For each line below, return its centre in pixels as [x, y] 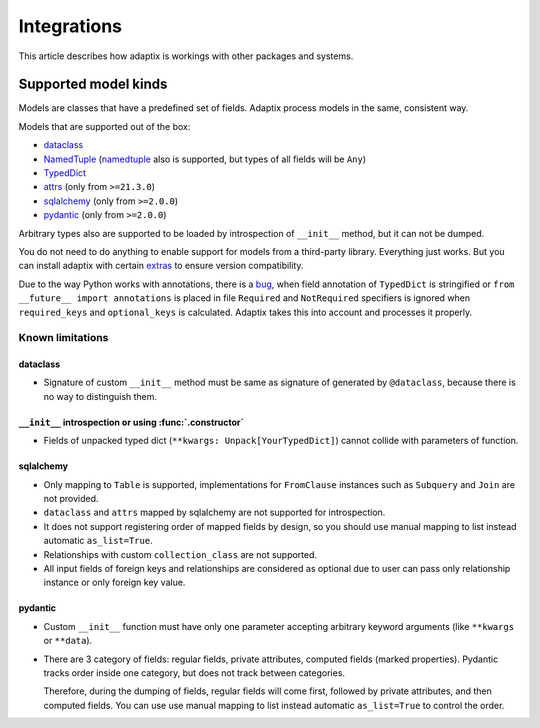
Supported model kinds [93, 84]
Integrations [70, 26]
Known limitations [63, 338]
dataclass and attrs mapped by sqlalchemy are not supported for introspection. [214, 512]
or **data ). [68, 641]
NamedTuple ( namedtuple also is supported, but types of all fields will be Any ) [205, 159]
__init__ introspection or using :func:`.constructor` [131, 422]
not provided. [71, 499]
